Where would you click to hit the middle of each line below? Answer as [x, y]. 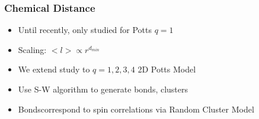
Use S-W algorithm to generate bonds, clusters [103, 89]
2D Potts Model [167, 69]
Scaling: [32, 49]
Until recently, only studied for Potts [85, 30]
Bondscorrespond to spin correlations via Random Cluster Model [136, 109]
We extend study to [54, 69]
